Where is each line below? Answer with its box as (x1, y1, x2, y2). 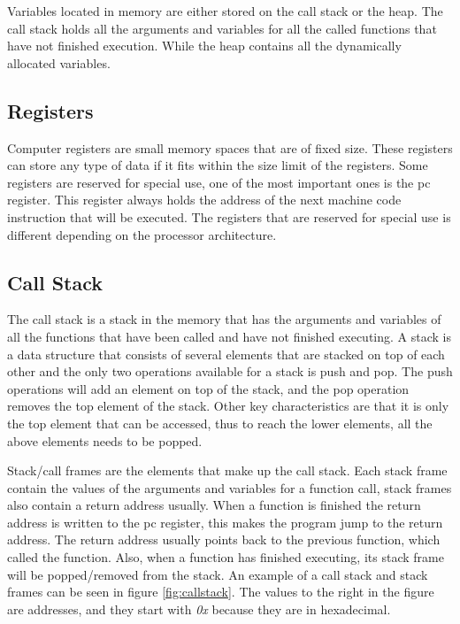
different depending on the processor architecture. (7, 225, 277, 243)
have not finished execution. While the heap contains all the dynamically (7, 36, 402, 55)
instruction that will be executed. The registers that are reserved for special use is (7, 207, 451, 226)
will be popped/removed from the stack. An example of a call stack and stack (7, 565, 428, 583)
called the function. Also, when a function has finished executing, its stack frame (7, 548, 444, 566)
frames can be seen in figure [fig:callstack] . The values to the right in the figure (7, 582, 434, 601)
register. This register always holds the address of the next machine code (7, 190, 402, 209)
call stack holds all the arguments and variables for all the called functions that (7, 19, 437, 37)
